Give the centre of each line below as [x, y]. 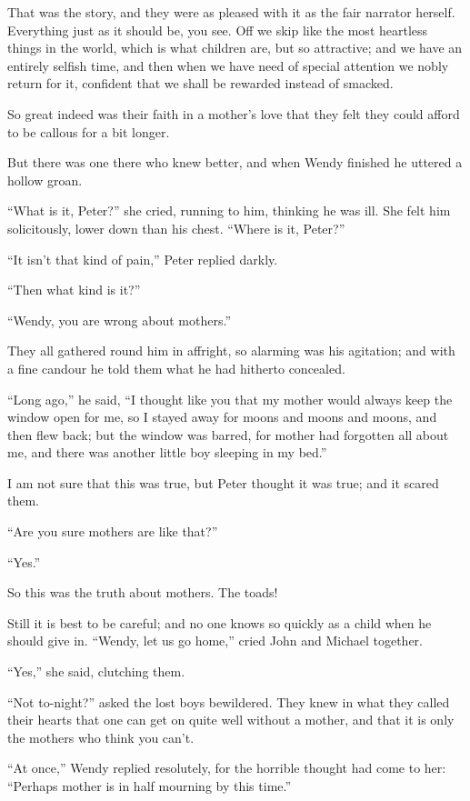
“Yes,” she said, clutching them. [96, 671]
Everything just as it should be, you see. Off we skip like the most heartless [218, 30]
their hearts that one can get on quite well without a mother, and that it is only [231, 720]
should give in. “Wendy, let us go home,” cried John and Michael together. [215, 641]
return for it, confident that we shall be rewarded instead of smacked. [200, 83]
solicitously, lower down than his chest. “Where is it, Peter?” [176, 228]
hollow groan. [45, 180]
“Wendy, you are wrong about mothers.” [119, 320]
